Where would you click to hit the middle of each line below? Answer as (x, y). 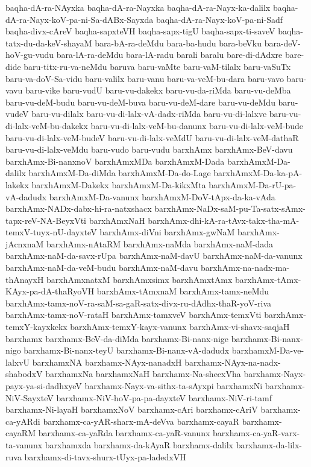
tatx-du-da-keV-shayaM (49, 43)
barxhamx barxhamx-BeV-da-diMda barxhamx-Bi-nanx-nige (117, 338)
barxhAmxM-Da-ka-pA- (258, 173)
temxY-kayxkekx (36, 327)
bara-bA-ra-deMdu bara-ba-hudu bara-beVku (178, 43)
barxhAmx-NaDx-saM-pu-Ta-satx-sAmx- (230, 208)
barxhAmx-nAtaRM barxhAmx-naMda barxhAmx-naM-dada (160, 243)
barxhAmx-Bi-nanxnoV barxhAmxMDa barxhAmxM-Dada (115, 161)
